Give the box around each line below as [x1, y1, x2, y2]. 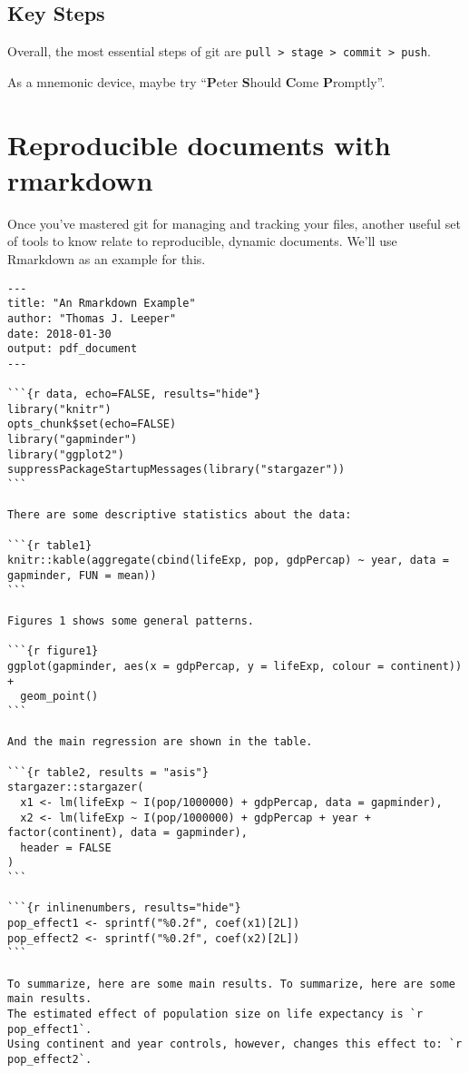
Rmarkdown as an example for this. [7, 249, 206, 268]
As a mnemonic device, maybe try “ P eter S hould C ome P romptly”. [7, 72, 386, 91]
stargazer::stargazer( [7, 781, 144, 794]
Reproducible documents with [7, 125, 391, 162]
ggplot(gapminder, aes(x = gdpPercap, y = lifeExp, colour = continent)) [7, 659, 463, 673]
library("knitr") [7, 402, 112, 416]
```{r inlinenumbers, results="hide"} [7, 901, 241, 915]
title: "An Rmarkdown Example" [7, 297, 196, 310]
